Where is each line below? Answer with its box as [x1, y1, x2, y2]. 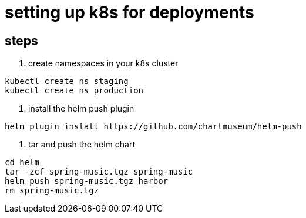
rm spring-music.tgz [5, 186, 99, 196]
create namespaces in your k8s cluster [28, 58, 179, 69]
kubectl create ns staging [5, 76, 129, 86]
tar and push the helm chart [28, 139, 136, 150]
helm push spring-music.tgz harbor [5, 176, 169, 186]
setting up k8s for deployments [5, 2, 254, 22]
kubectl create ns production [5, 86, 144, 96]
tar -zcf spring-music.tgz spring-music [5, 167, 193, 177]
